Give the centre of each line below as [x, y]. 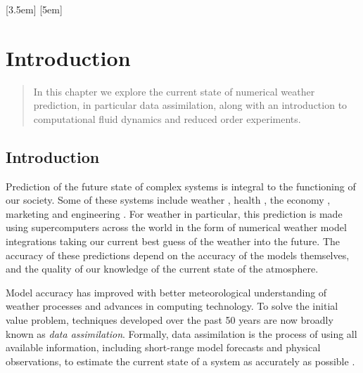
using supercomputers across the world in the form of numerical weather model [176, 227]
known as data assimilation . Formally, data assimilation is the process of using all [181, 333]
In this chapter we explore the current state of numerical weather [174, 91]
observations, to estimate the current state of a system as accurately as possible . [180, 361]
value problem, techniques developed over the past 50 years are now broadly [170, 320]
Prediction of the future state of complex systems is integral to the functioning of [181, 186]
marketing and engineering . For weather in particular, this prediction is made [174, 213]
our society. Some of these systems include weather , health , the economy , [168, 200]
